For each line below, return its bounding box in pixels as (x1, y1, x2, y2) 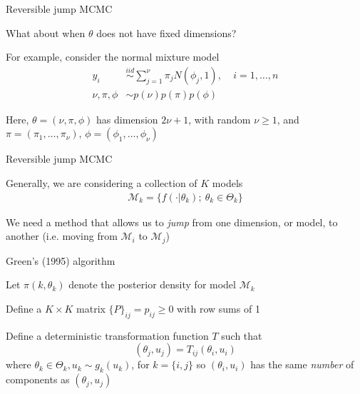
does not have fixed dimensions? (96, 25, 237, 40)
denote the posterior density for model (68, 277, 236, 292)
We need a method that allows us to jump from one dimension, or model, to (6, 214, 338, 229)
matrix (76, 300, 106, 315)
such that (221, 328, 262, 343)
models (212, 176, 243, 191)
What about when (6, 25, 86, 40)
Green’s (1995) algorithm (6, 253, 115, 268)
